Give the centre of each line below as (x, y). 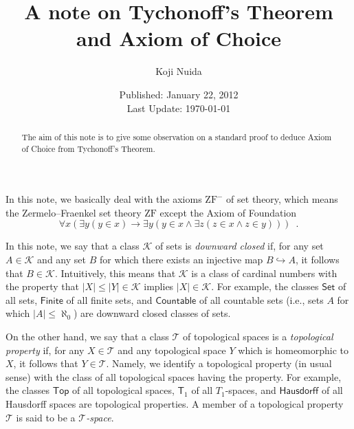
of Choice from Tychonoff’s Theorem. (88, 148)
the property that (43, 286)
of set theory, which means (282, 199)
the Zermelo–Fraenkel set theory (74, 212)
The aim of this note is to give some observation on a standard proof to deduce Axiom (177, 136)
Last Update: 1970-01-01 (179, 108)
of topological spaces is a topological (258, 336)
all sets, (22, 299)
